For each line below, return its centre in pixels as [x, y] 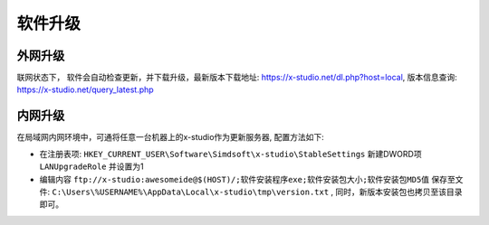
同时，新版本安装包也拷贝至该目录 [399, 192]
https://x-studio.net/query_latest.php [85, 89]
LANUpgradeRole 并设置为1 [91, 166]
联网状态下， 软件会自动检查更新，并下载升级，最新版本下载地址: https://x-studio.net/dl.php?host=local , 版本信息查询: [237, 78]
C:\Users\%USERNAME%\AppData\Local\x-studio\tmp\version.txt [190, 192]
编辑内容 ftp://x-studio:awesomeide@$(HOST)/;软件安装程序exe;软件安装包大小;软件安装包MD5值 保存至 [248, 179]
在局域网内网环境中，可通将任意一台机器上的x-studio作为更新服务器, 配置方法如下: [171, 137]
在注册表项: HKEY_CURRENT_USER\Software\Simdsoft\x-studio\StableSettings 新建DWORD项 [230, 154]
